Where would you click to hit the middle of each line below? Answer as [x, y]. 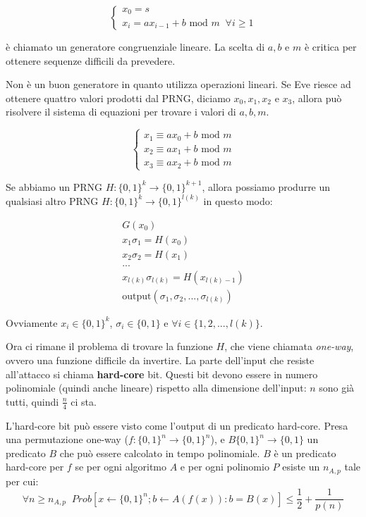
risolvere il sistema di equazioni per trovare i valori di [121, 112]
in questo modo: [238, 200]
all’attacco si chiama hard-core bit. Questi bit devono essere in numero [162, 374]
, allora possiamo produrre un [266, 186]
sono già [337, 388]
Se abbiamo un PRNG [54, 186]
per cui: [22, 481]
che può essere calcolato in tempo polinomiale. [160, 453]
